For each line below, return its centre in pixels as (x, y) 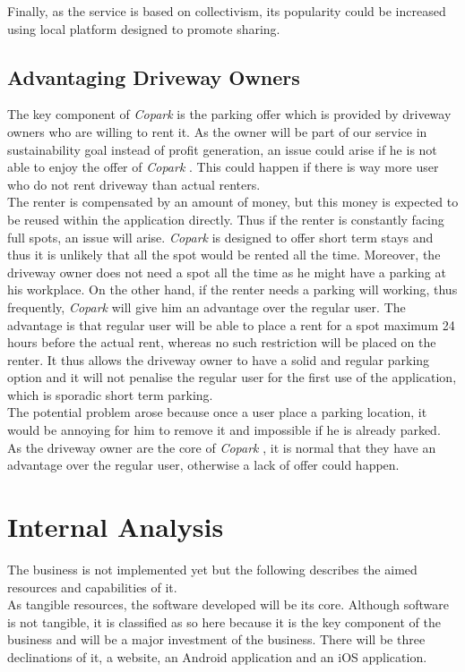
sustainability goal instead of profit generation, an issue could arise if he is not (222, 149)
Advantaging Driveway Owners (154, 77)
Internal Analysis (116, 527)
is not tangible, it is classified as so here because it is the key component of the (224, 621)
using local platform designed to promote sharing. (144, 28)
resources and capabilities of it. (92, 587)
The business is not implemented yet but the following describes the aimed (212, 569)
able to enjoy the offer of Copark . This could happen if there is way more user (223, 167)
